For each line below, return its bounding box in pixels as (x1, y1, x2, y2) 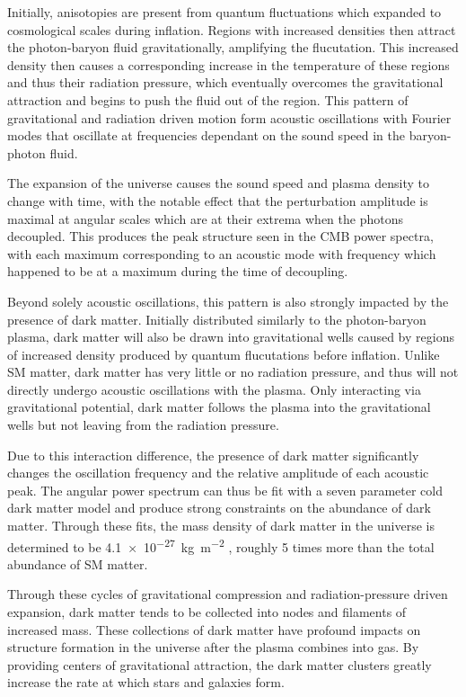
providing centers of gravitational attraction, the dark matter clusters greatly (7, 655, 432, 674)
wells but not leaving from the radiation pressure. (7, 416, 279, 434)
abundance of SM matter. (7, 554, 148, 573)
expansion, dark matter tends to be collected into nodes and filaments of (7, 603, 407, 621)
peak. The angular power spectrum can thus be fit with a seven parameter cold (7, 480, 443, 499)
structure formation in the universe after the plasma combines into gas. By (7, 638, 419, 657)
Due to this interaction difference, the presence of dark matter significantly (7, 445, 419, 464)
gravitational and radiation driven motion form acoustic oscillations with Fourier (7, 108, 452, 127)
